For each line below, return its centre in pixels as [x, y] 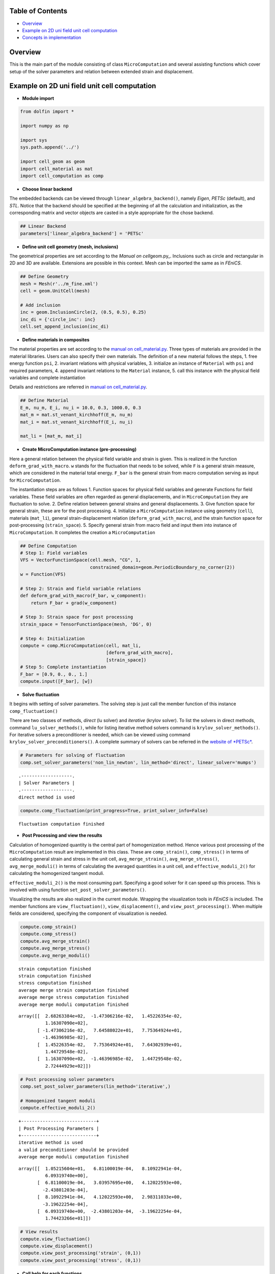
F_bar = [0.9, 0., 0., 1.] [54, 674]
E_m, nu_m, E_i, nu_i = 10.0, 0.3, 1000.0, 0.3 [80, 407]
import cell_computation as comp [62, 176]
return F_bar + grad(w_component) [74, 603]
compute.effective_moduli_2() [58, 1108]
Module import [38, 98]
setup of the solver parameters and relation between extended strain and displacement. [101, 71]
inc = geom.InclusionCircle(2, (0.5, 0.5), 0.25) [83, 312]
